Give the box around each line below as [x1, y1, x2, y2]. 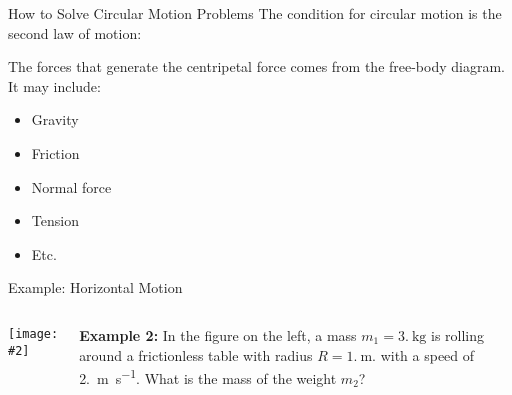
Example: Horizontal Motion [8, 277, 183, 298]
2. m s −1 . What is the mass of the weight [79, 365, 337, 388]
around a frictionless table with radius [79, 344, 313, 365]
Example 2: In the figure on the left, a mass [79, 324, 357, 345]
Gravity [31, 109, 79, 130]
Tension [31, 210, 79, 231]
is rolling [431, 324, 485, 345]
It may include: [8, 75, 101, 96]
